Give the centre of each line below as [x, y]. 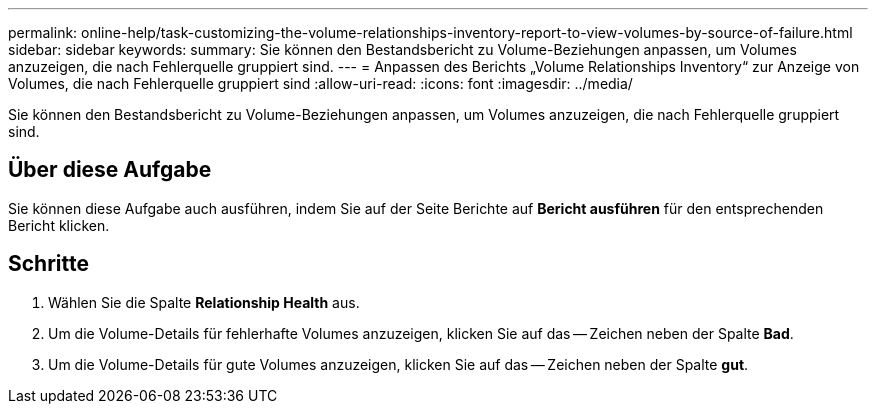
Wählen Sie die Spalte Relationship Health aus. [204, 302]
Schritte [48, 264]
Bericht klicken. [59, 225]
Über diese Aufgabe [110, 170]
